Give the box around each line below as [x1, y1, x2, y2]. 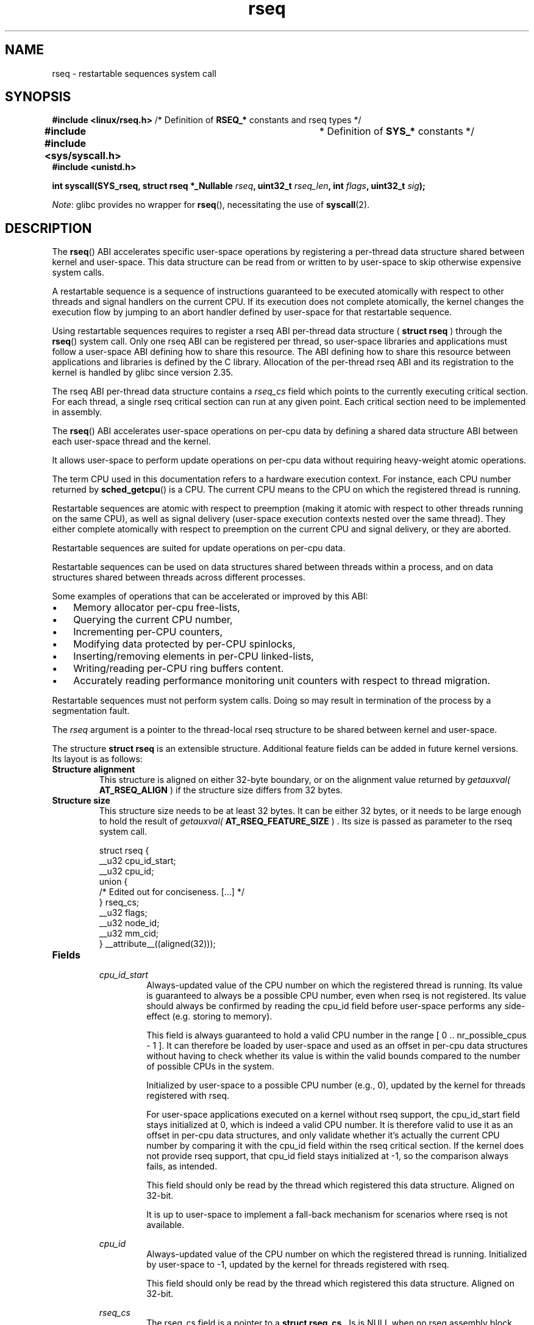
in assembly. [52, 407, 102, 418]
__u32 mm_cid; [99, 928, 159, 939]
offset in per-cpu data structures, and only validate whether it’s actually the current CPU [146, 1130, 500, 1141]
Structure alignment [52, 764, 135, 775]
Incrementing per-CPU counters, [73, 626, 223, 638]
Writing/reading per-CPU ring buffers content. [73, 662, 284, 675]
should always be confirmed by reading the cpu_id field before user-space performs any [146, 1001, 502, 1012]
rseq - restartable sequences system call [52, 68, 216, 79]
